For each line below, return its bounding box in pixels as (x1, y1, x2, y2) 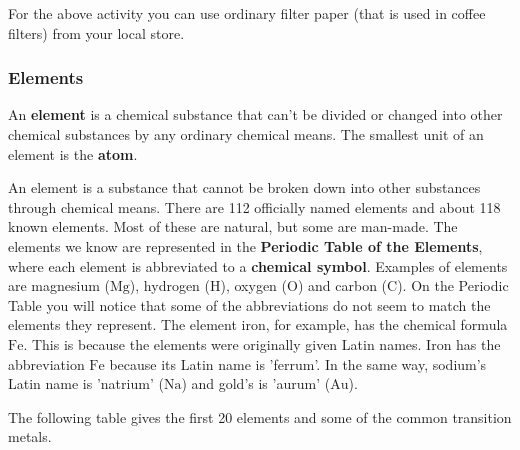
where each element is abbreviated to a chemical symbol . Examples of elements (8, 255, 508, 276)
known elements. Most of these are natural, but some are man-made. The (8, 216, 458, 237)
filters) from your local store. (8, 22, 185, 43)
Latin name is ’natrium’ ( (8, 373, 164, 394)
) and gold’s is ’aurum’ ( (181, 373, 331, 394)
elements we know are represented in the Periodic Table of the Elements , (8, 235, 483, 256)
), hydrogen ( (129, 275, 211, 296)
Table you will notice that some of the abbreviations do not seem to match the (8, 294, 491, 315)
